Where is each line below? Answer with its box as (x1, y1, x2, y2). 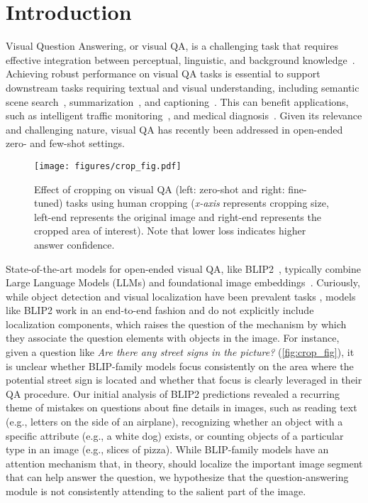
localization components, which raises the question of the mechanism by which (6, 316, 347, 331)
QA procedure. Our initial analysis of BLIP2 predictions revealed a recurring (6, 386, 340, 401)
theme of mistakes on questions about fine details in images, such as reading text (6, 400, 357, 415)
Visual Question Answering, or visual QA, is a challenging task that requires (6, 38, 338, 53)
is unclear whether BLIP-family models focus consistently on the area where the (6, 358, 354, 373)
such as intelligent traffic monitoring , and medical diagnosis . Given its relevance (6, 108, 362, 123)
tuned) (34, 195, 63, 210)
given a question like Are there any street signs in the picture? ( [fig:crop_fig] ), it (6, 345, 355, 359)
